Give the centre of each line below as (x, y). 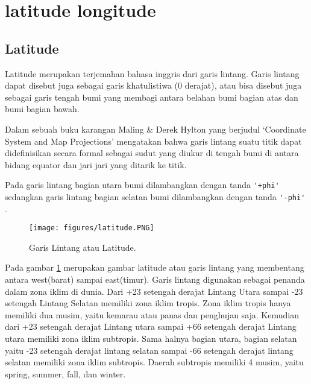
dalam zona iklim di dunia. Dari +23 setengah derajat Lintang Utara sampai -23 (154, 291)
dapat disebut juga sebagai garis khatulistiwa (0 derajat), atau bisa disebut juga (153, 85)
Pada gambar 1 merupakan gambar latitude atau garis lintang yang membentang (155, 267)
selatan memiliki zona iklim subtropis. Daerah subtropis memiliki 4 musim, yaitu (154, 362)
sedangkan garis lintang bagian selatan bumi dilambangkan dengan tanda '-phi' (155, 196)
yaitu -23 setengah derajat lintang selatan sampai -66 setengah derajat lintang (149, 350)
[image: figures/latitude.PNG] (92, 228)
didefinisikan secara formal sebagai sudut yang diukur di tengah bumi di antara (152, 153)
